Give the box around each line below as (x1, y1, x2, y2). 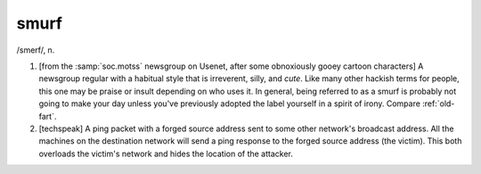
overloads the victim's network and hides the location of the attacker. (38, 148, 294, 159)
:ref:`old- (421, 98, 455, 109)
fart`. (38, 111, 57, 121)
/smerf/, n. (16, 45, 55, 55)
